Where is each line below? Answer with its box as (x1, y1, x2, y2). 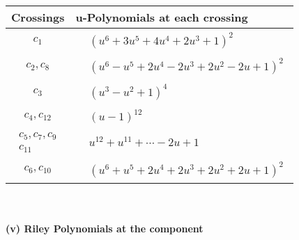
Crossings (11, 9, 65, 25)
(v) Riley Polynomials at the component (6, 221, 204, 236)
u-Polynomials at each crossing (75, 9, 248, 25)
